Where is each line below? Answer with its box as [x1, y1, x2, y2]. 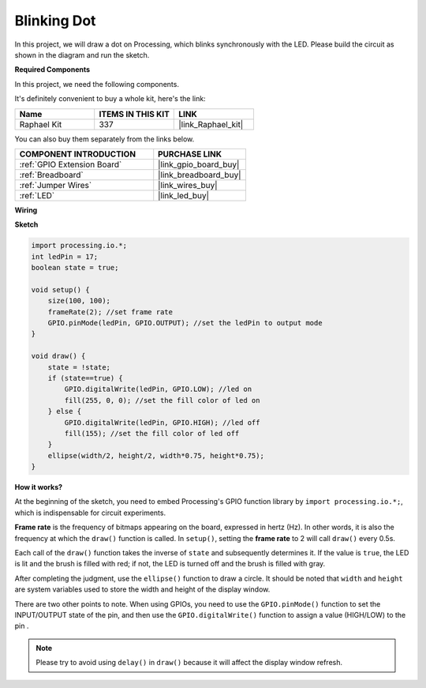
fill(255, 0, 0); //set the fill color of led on [64, 396, 260, 404]
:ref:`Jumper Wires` [19, 179, 92, 190]
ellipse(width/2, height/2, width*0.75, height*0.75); [47, 451, 264, 460]
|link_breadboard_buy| [158, 169, 241, 180]
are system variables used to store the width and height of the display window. [14, 585, 271, 594]
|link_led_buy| [158, 190, 209, 201]
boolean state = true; [31, 263, 119, 273]
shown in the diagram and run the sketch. [14, 50, 150, 59]
